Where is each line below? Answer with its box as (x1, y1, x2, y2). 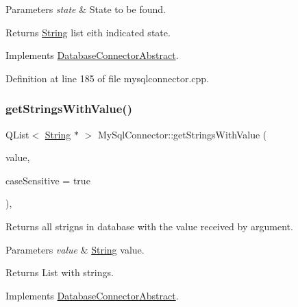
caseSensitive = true (5, 173, 90, 187)
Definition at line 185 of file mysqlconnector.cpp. (5, 71, 210, 85)
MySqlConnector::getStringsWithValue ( (97, 127, 267, 141)
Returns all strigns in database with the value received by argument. (5, 219, 293, 233)
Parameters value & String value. (5, 242, 145, 256)
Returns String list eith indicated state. (5, 25, 171, 39)
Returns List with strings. (5, 265, 114, 280)
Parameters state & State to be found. (5, 2, 166, 16)
